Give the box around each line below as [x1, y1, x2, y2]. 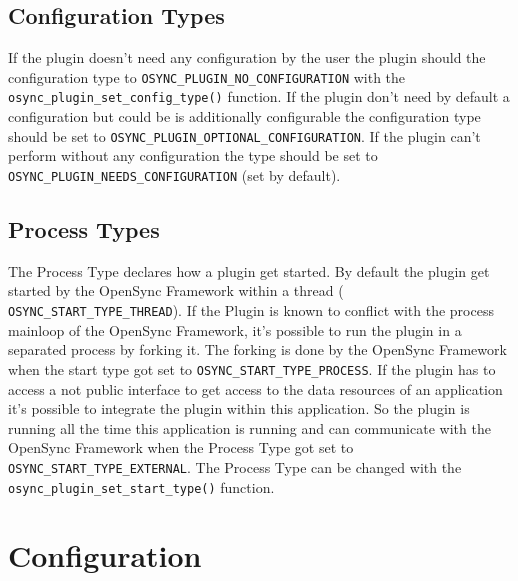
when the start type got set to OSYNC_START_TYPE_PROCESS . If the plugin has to [8, 358, 496, 379]
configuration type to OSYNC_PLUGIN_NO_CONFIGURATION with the [8, 66, 406, 87]
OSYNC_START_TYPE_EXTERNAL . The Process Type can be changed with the [8, 456, 462, 477]
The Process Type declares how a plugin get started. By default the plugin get [8, 260, 490, 281]
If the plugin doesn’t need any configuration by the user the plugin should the [8, 47, 486, 68]
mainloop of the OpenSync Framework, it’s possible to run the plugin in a [8, 319, 462, 340]
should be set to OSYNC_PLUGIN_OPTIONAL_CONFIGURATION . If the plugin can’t [8, 125, 481, 146]
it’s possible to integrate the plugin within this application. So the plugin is [8, 398, 470, 419]
